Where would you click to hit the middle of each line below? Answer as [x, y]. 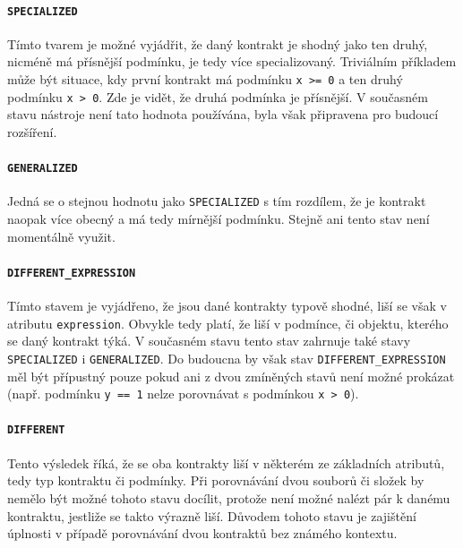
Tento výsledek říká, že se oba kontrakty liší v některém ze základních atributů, [226, 462]
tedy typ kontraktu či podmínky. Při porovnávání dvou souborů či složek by [216, 480]
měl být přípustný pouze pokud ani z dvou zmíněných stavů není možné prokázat [231, 376]
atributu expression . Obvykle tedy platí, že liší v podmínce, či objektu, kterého [228, 323]
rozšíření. [32, 131]
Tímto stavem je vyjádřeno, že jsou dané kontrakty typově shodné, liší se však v [227, 306]
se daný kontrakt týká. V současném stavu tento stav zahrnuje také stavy [209, 341]
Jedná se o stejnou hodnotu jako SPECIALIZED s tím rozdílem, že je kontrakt [217, 201]
